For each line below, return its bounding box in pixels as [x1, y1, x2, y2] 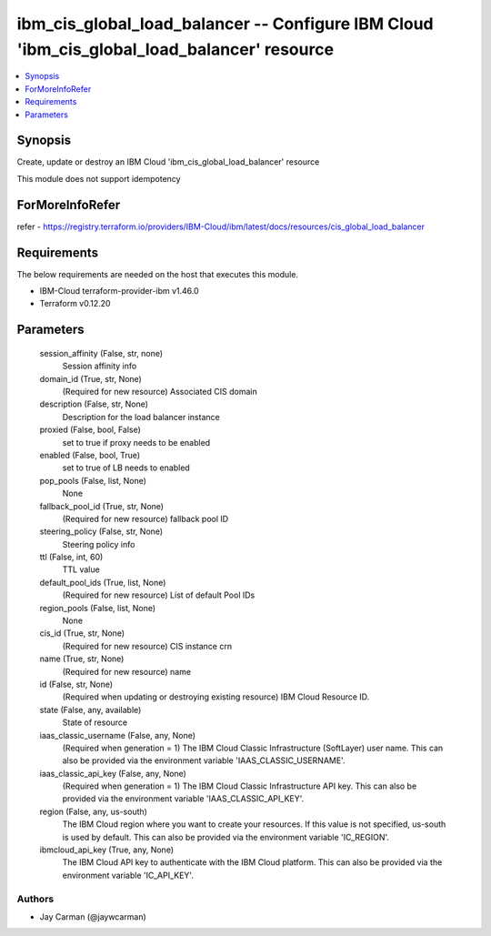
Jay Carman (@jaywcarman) [39, 911, 147, 922]
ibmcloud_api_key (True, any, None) [39, 844, 175, 855]
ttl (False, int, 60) [39, 551, 104, 563]
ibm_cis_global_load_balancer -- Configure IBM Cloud [16, 14, 434, 34]
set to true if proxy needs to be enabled [62, 437, 211, 448]
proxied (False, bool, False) [39, 424, 141, 436]
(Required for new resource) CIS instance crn [62, 640, 232, 651]
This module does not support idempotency [16, 173, 181, 184]
